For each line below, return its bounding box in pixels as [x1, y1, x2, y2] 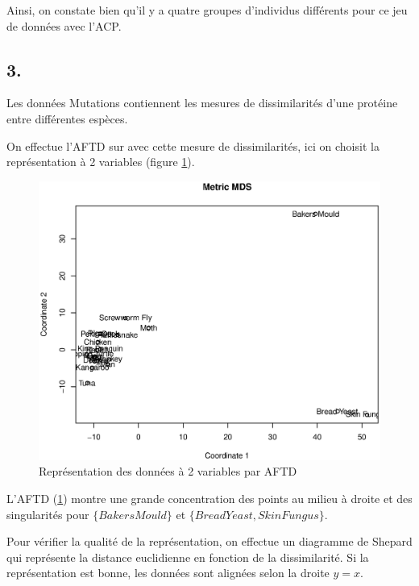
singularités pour [6, 505, 89, 522]
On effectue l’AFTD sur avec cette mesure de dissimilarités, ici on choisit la [6, 137, 380, 154]
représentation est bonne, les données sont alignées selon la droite [6, 564, 330, 581]
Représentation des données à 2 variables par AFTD [39, 463, 297, 480]
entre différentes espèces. [6, 110, 128, 127]
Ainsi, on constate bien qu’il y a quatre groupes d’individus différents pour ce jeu [6, 2, 408, 18]
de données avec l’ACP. [6, 17, 122, 34]
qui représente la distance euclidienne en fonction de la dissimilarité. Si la [6, 548, 369, 565]
